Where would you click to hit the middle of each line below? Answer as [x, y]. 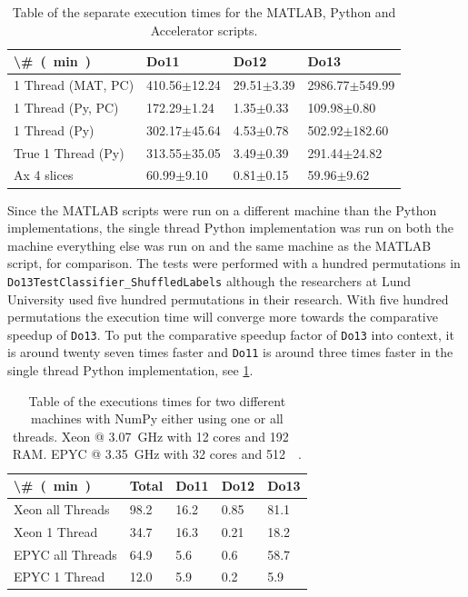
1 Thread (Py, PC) [66, 107]
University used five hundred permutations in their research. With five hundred [228, 298]
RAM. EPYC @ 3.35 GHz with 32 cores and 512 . [157, 454]
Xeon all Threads [62, 508]
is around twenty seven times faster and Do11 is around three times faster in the [230, 352]
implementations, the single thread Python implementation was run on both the [230, 228]
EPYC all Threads [65, 554]
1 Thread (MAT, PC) [74, 85]
